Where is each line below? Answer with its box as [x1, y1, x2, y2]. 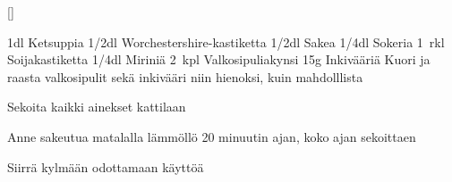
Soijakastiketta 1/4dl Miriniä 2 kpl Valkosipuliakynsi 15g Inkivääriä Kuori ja [7, 50, 431, 69]
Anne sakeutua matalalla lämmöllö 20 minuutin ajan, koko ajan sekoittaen [7, 127, 416, 145]
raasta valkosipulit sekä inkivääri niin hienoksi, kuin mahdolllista [7, 67, 363, 86]
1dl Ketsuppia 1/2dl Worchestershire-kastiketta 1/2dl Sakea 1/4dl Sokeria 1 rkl [7, 32, 445, 51]
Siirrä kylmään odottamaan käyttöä [7, 157, 204, 176]
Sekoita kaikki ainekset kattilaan [7, 97, 186, 116]
